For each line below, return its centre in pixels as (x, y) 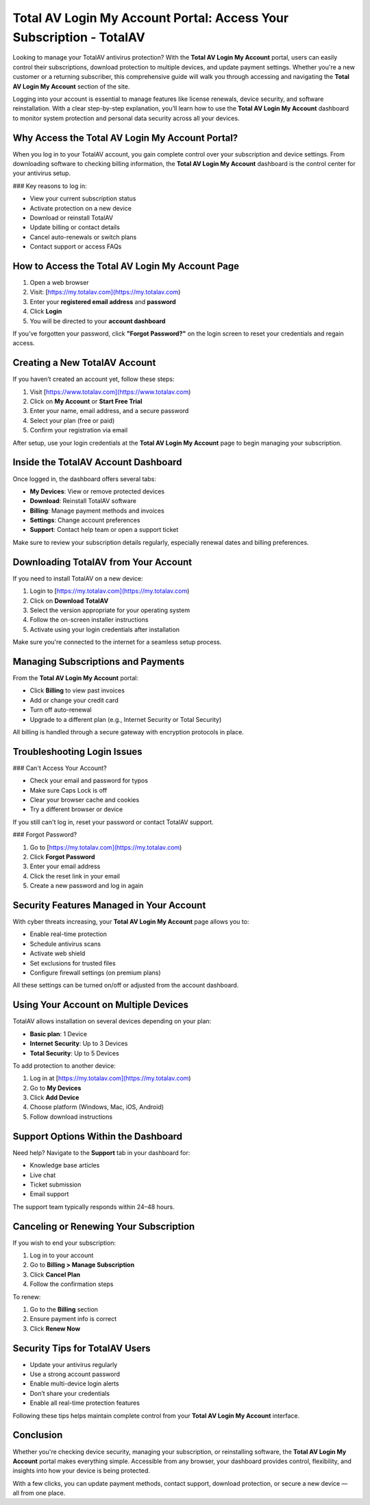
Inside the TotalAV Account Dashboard (97, 462)
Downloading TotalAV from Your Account (102, 562)
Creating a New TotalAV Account (84, 363)
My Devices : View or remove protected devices (97, 491)
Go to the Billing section (64, 1309)
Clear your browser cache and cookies (85, 800)
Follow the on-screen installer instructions (89, 620)
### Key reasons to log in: (50, 186)
